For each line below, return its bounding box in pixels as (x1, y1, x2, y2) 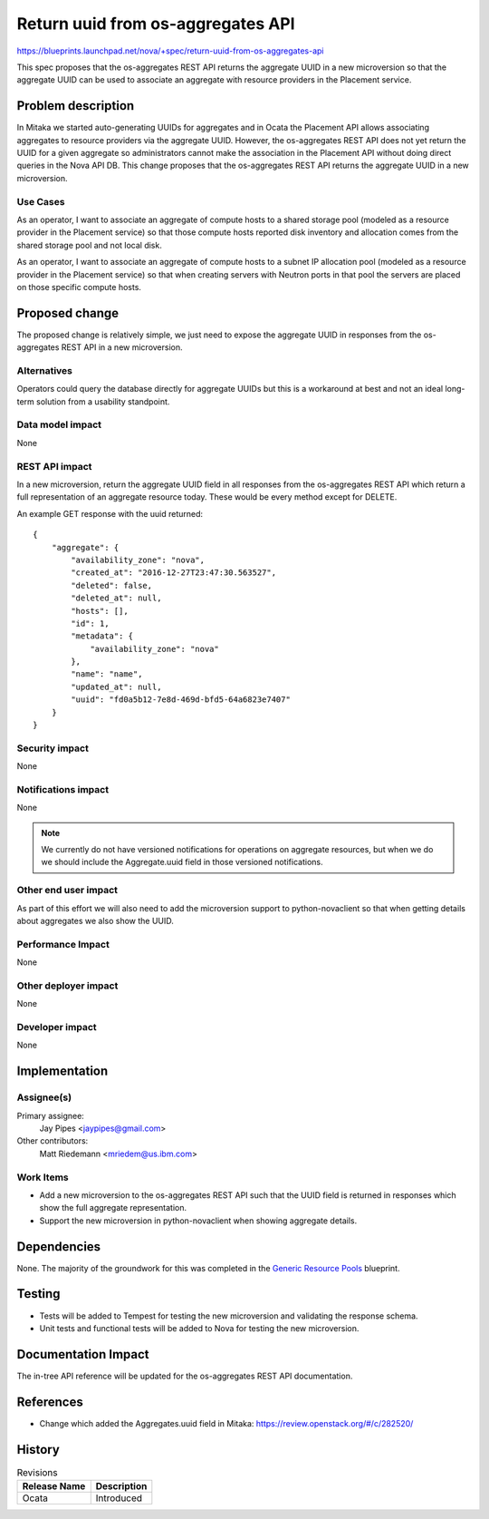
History (16, 1442, 61, 1457)
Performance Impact (16, 938, 110, 950)
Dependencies (16, 1239, 101, 1254)
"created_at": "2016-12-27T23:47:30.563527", (71, 568, 276, 578)
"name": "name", (71, 669, 143, 679)
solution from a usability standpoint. (36, 395, 170, 407)
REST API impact (16, 460, 92, 472)
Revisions (16, 1465, 58, 1478)
